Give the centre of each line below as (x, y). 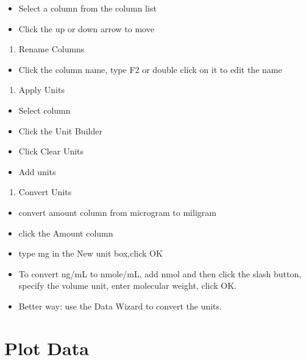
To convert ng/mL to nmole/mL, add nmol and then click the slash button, (160, 273)
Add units (37, 171)
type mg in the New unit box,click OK (91, 253)
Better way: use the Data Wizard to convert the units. (120, 306)
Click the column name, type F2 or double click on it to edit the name (150, 69)
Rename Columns (52, 49)
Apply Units (41, 90)
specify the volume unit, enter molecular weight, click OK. (127, 286)
